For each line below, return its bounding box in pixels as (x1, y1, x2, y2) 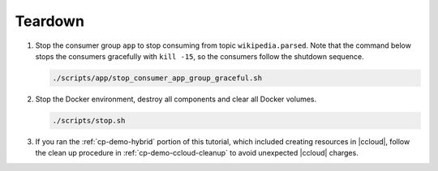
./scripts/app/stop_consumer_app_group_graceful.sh (52, 73, 263, 83)
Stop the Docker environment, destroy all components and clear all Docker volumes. (35, 94, 317, 104)
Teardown (15, 12, 85, 30)
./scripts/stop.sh (52, 116, 126, 125)
